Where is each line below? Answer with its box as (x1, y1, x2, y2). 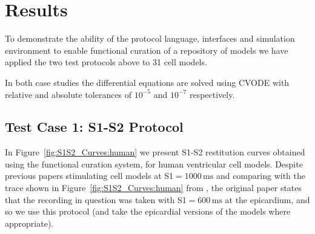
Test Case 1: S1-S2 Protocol (5, 117, 184, 136)
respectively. (189, 88, 235, 100)
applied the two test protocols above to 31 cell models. (5, 56, 207, 68)
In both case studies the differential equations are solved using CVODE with (5, 76, 290, 88)
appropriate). (5, 216, 54, 229)
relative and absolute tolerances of (5, 88, 132, 100)
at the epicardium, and (225, 193, 310, 206)
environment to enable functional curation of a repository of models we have (5, 44, 288, 56)
